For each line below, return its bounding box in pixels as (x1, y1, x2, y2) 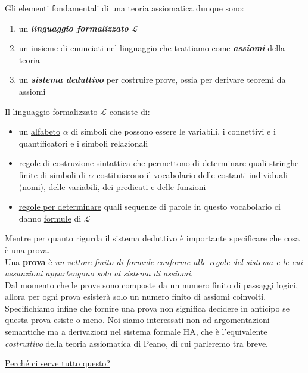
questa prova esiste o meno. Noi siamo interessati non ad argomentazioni (5, 313, 270, 326)
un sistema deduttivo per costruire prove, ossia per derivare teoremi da (18, 73, 286, 86)
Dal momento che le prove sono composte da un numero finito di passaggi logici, (5, 278, 298, 291)
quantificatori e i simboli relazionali (18, 136, 148, 149)
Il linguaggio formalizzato (5, 105, 98, 117)
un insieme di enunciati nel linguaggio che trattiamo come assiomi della (18, 42, 285, 54)
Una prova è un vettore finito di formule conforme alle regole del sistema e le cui (5, 255, 303, 268)
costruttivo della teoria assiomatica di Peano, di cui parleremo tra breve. (5, 337, 269, 349)
